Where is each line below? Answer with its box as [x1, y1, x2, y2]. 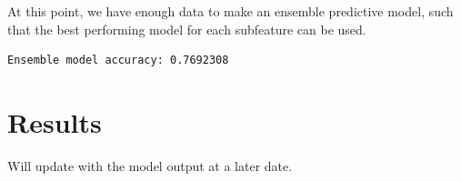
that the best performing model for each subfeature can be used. [7, 19, 366, 38]
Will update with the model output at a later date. [7, 156, 293, 175]
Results [7, 103, 102, 140]
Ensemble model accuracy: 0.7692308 [7, 54, 229, 67]
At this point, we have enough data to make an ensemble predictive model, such [7, 2, 454, 20]
